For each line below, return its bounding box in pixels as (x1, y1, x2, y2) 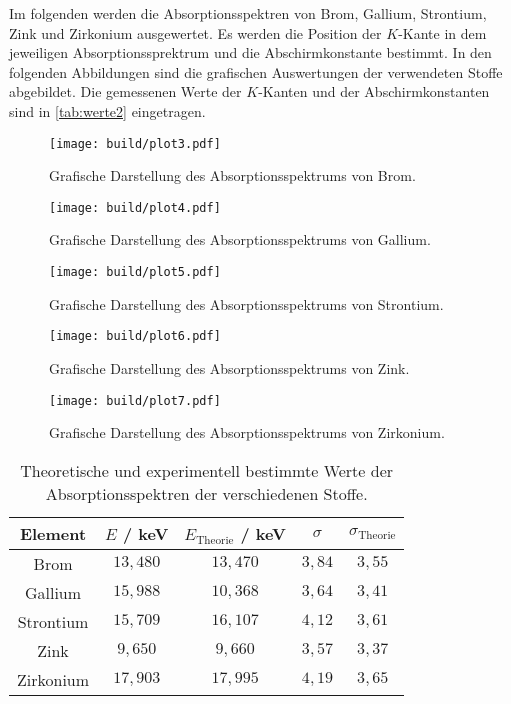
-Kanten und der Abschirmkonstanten (258, 81, 490, 102)
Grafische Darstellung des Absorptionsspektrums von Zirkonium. (49, 422, 445, 443)
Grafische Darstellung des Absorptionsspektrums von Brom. (49, 165, 416, 186)
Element (19, 521, 87, 545)
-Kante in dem (398, 22, 487, 43)
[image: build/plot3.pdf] (49, 136, 221, 151)
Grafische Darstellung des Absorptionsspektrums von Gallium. (49, 229, 431, 250)
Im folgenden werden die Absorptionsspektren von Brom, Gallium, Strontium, (9, 3, 487, 23)
